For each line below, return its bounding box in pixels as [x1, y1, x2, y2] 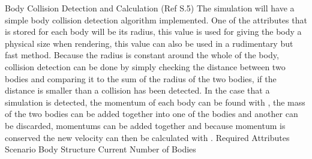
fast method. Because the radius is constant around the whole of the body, [5, 49, 279, 61]
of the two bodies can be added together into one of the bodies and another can [5, 107, 298, 120]
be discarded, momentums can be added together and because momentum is [5, 119, 286, 131]
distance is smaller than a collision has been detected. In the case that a [5, 84, 270, 97]
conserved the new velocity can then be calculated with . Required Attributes [5, 131, 290, 143]
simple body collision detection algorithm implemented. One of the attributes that [5, 13, 307, 26]
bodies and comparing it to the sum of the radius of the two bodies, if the [5, 72, 277, 85]
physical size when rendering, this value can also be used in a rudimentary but [5, 37, 293, 49]
